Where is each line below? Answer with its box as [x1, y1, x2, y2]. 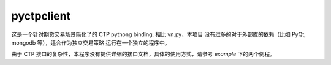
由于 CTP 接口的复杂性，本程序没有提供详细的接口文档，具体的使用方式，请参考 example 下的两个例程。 [11, 50, 275, 58]
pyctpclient [11, 9, 70, 23]
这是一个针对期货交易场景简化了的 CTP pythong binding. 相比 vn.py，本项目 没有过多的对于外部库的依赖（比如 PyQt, [11, 31, 306, 38]
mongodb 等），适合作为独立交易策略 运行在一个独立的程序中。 [11, 39, 170, 46]
